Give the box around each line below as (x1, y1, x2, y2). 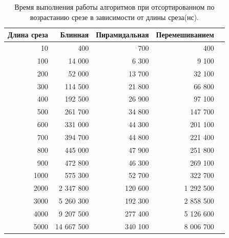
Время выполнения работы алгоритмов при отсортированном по (14, 2, 215, 12)
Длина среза (8, 29, 48, 40)
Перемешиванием (156, 29, 214, 40)
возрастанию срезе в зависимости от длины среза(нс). (30, 11, 199, 22)
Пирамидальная (96, 29, 149, 40)
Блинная (60, 29, 89, 40)
